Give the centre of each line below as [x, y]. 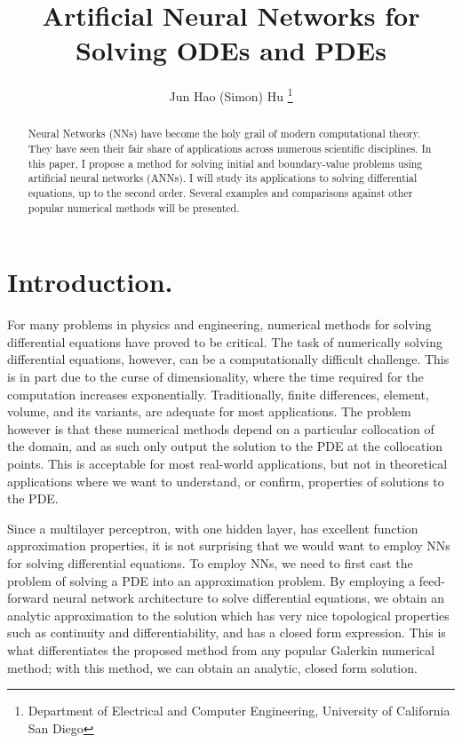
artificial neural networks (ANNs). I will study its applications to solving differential [223, 178]
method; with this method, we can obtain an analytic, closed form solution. [212, 667]
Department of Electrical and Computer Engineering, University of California [239, 711]
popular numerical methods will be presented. [134, 207]
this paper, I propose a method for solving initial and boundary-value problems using [225, 163]
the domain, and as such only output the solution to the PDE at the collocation [225, 446]
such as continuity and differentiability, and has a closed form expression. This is [227, 632]
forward [28, 598]
